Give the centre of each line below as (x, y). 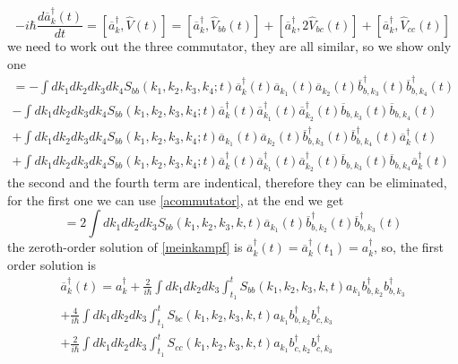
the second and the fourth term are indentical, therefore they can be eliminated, (227, 182)
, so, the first (409, 247)
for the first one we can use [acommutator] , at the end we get (176, 199)
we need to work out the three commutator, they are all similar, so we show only (229, 46)
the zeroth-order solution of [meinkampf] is (125, 247)
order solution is (52, 264)
